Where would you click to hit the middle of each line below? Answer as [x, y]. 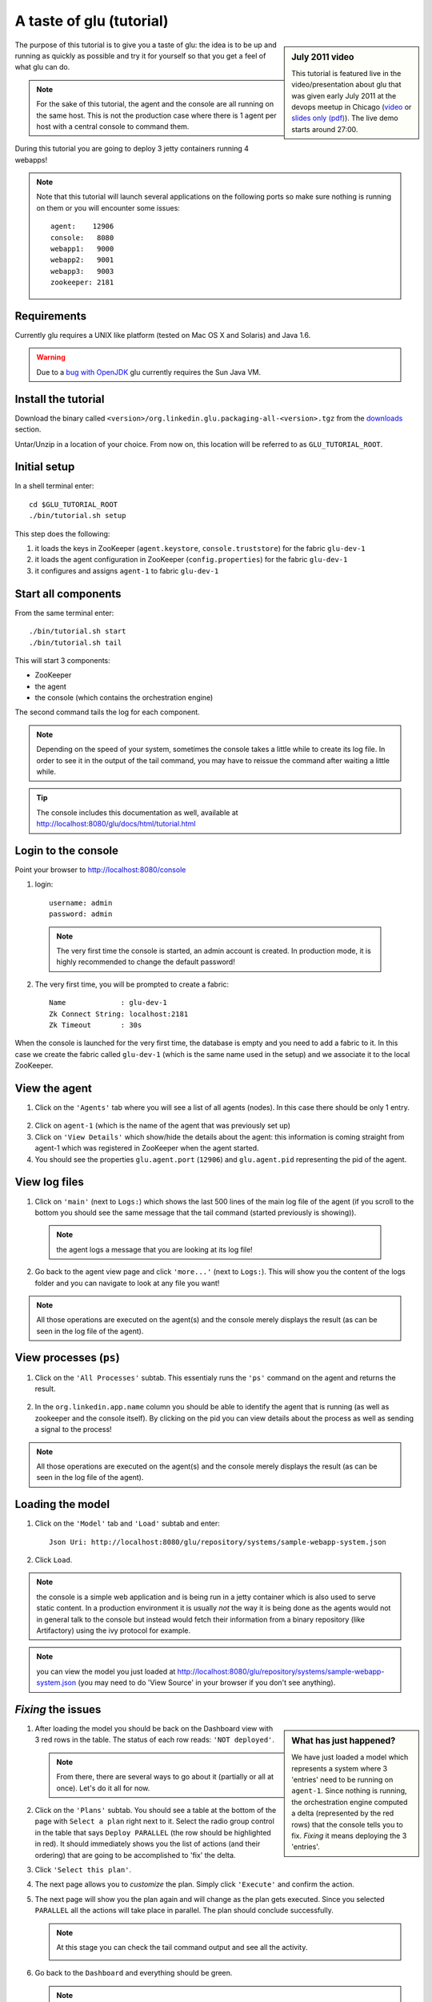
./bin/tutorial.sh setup [78, 516]
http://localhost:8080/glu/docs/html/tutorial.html [116, 824]
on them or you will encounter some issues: [108, 207]
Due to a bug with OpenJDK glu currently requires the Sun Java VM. [149, 372]
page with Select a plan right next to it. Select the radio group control [155, 1821]
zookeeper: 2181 [82, 283]
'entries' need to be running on [342, 1780]
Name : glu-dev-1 [108, 1003]
